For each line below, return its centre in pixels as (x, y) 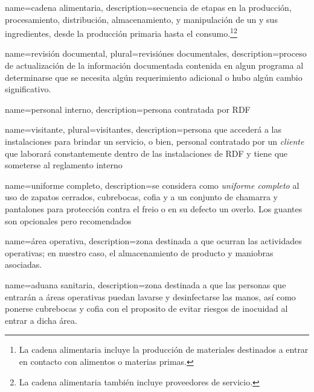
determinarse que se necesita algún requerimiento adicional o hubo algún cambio (154, 77)
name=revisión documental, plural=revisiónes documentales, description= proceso (156, 53)
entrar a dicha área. (41, 320)
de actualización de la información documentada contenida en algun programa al (154, 65)
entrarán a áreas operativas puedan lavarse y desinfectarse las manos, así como (150, 296)
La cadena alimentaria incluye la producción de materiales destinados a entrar (164, 349)
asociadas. (24, 264)
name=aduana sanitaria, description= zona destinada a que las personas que (146, 284)
